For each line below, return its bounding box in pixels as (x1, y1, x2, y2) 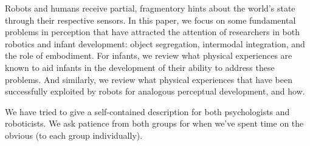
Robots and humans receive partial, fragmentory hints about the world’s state (5, 2, 295, 14)
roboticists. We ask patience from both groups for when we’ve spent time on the (5, 117, 304, 130)
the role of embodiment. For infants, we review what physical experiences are (5, 49, 292, 62)
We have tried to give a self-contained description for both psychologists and (5, 105, 290, 118)
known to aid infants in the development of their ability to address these (5, 61, 275, 73)
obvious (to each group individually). (5, 128, 143, 141)
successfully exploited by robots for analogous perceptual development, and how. (5, 85, 305, 98)
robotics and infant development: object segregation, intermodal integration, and (5, 37, 305, 50)
